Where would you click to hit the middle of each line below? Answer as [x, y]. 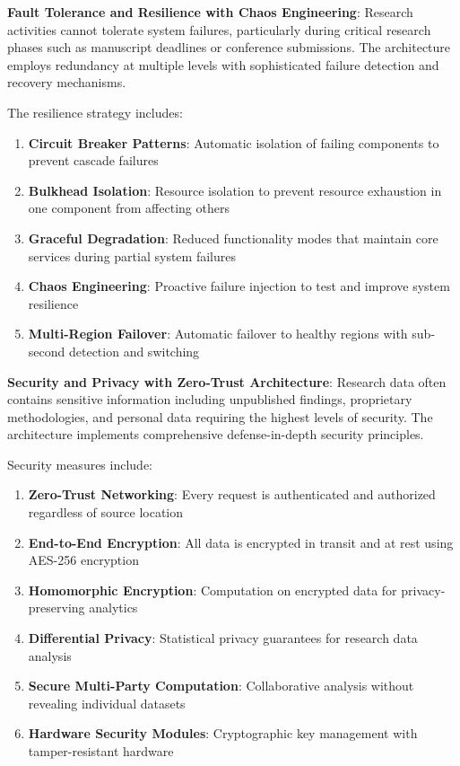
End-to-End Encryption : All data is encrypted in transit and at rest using [241, 542]
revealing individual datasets [107, 703]
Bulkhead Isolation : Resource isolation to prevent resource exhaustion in [235, 190]
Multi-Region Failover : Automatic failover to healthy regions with [218, 334]
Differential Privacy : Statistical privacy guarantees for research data [223, 638]
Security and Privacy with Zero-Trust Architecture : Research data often [227, 381]
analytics [113, 608]
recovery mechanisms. [67, 82]
